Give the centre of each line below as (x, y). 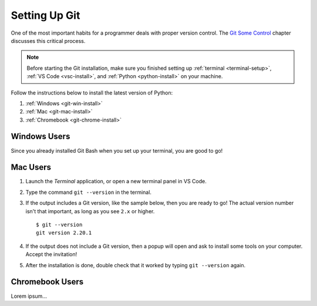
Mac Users (31, 167)
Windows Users (41, 137)
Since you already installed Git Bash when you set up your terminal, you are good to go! (117, 150)
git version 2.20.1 (64, 233)
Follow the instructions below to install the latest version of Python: (92, 93)
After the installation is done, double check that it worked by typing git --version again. (136, 265)
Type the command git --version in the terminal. (89, 192)
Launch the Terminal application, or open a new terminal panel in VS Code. (116, 181)
